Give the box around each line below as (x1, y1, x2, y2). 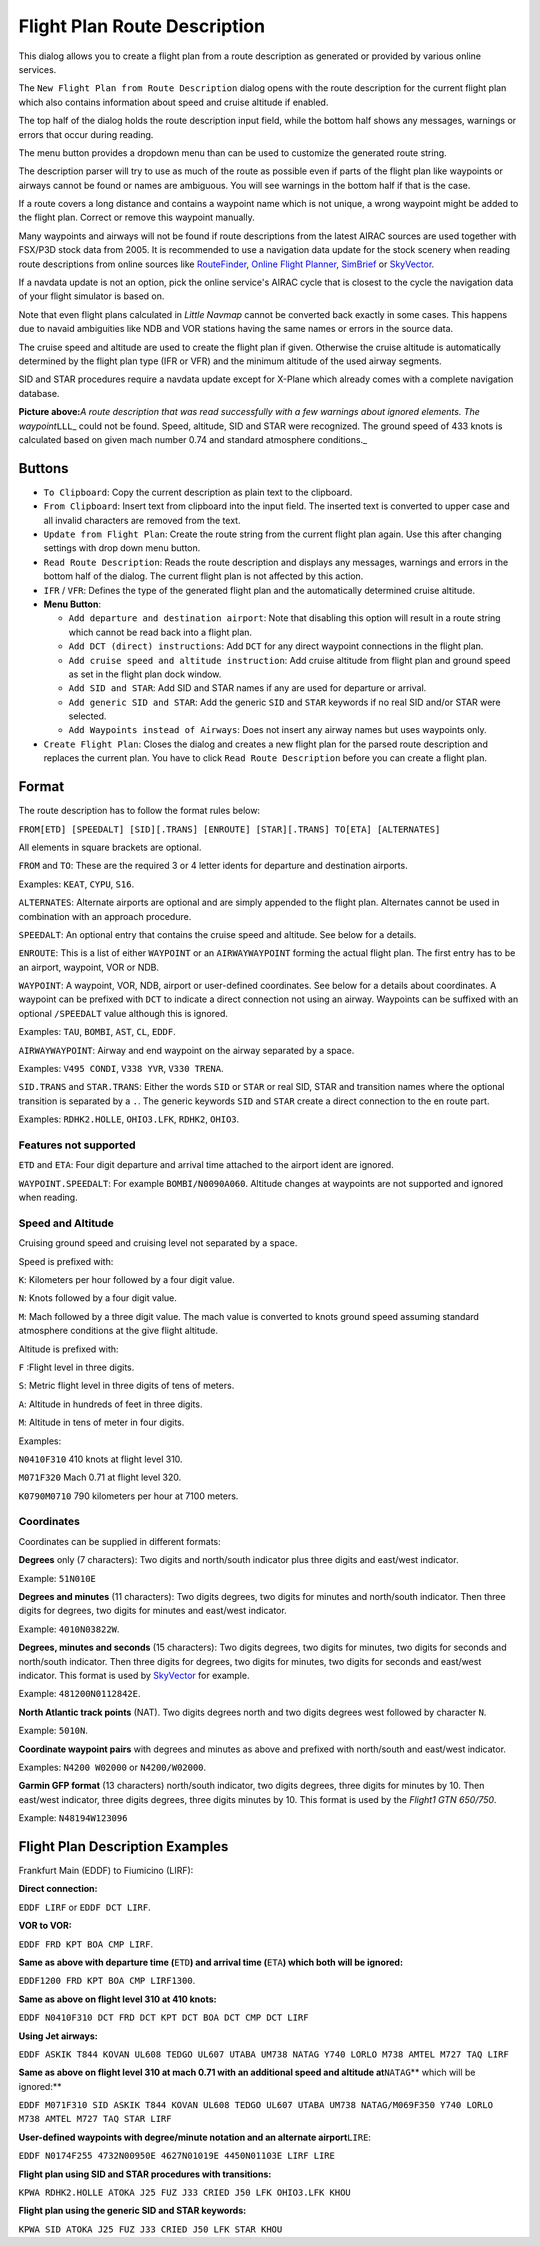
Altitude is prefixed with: (18, 1343, 119, 1355)
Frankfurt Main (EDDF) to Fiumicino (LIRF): (18, 1865, 194, 1877)
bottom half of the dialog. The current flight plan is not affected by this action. (43, 570, 364, 582)
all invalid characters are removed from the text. (43, 514, 241, 526)
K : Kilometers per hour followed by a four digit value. (18, 1274, 235, 1286)
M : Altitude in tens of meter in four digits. (18, 1416, 185, 1429)
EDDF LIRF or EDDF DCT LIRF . (18, 1901, 152, 1913)
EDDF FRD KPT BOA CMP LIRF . (18, 1938, 154, 1950)
